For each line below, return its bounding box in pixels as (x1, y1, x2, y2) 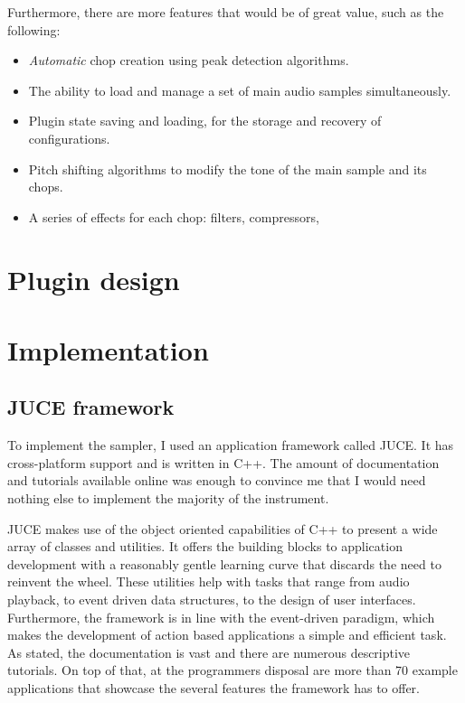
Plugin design (7, 260, 180, 297)
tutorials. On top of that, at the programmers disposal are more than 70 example (7, 661, 458, 680)
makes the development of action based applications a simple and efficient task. (7, 625, 447, 644)
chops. (28, 177, 63, 196)
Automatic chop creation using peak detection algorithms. (28, 51, 349, 70)
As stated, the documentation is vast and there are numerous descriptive (7, 642, 411, 661)
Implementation (7, 331, 209, 368)
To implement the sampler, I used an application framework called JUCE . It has (7, 436, 454, 455)
